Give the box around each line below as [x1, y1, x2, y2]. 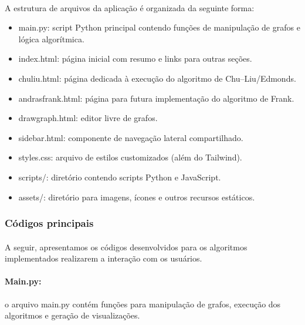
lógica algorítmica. [18, 32, 84, 45]
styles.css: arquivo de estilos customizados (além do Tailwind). [18, 151, 242, 163]
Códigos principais [5, 216, 94, 230]
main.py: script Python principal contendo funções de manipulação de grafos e [18, 21, 300, 33]
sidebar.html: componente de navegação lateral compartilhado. [18, 131, 243, 143]
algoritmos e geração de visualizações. [5, 309, 140, 321]
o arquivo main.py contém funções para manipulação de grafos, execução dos [5, 297, 281, 310]
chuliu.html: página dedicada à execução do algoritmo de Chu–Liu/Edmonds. [18, 72, 296, 84]
